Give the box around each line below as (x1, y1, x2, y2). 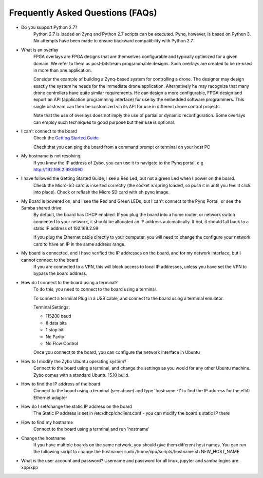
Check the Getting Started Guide (33, 135, 99, 141)
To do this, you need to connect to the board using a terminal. (33, 287, 157, 292)
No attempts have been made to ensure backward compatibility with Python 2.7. (33, 38, 194, 44)
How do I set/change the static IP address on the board (21, 403, 132, 409)
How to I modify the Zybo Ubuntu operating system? (21, 358, 127, 364)
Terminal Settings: (33, 305, 70, 310)
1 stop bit (45, 327, 64, 333)
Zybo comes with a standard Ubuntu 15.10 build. (33, 372, 130, 378)
